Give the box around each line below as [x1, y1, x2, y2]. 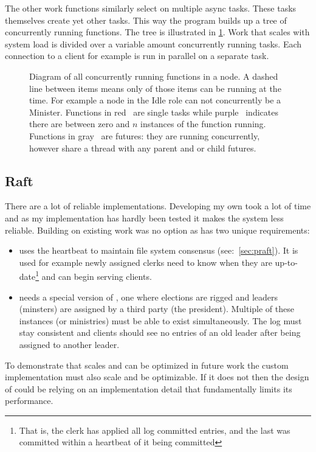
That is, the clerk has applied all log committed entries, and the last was [19, 423, 290, 436]
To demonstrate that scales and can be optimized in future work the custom [5, 358, 289, 371]
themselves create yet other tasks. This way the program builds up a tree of [5, 13, 287, 26]
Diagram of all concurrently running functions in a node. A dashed [29, 69, 278, 82]
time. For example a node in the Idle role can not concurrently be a [29, 94, 281, 106]
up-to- [275, 256, 298, 268]
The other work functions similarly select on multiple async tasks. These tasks [5, 2, 297, 14]
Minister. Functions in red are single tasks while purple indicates [29, 105, 278, 118]
